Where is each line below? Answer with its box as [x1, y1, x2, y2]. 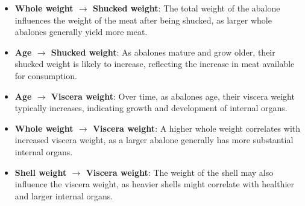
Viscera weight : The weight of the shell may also [86, 166, 274, 178]
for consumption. [14, 69, 77, 82]
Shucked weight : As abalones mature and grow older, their [51, 45, 275, 58]
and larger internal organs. [14, 189, 113, 202]
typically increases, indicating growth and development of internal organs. [14, 101, 288, 114]
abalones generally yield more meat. [14, 25, 148, 38]
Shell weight [14, 166, 67, 178]
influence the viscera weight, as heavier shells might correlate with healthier [14, 178, 295, 190]
